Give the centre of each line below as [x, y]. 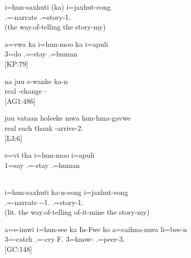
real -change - [26, 91]
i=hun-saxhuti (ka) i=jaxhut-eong [58, 7]
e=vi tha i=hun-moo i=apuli [50, 155]
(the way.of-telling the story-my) [55, 27]
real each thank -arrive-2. [44, 127]
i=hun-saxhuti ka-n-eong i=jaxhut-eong [66, 192]
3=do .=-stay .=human [41, 54]
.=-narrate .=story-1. [38, 17]
